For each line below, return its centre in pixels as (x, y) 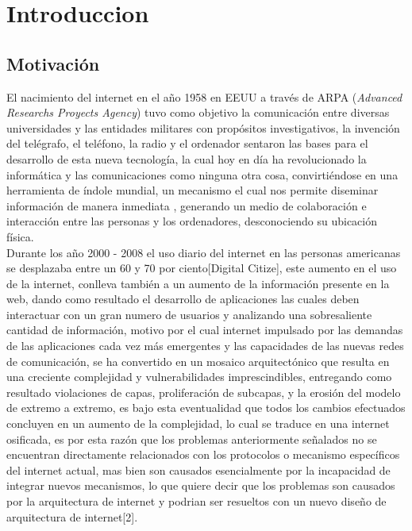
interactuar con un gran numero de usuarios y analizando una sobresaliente (189, 314)
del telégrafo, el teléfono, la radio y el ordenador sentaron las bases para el (187, 143)
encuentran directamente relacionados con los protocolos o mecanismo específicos (203, 454)
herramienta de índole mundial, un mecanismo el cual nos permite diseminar (193, 190)
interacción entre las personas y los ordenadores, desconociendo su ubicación (192, 221)
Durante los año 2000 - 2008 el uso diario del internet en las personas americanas (204, 252)
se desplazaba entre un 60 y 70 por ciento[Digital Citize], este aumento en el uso (202, 268)
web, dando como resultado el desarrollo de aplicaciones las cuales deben (183, 299)
